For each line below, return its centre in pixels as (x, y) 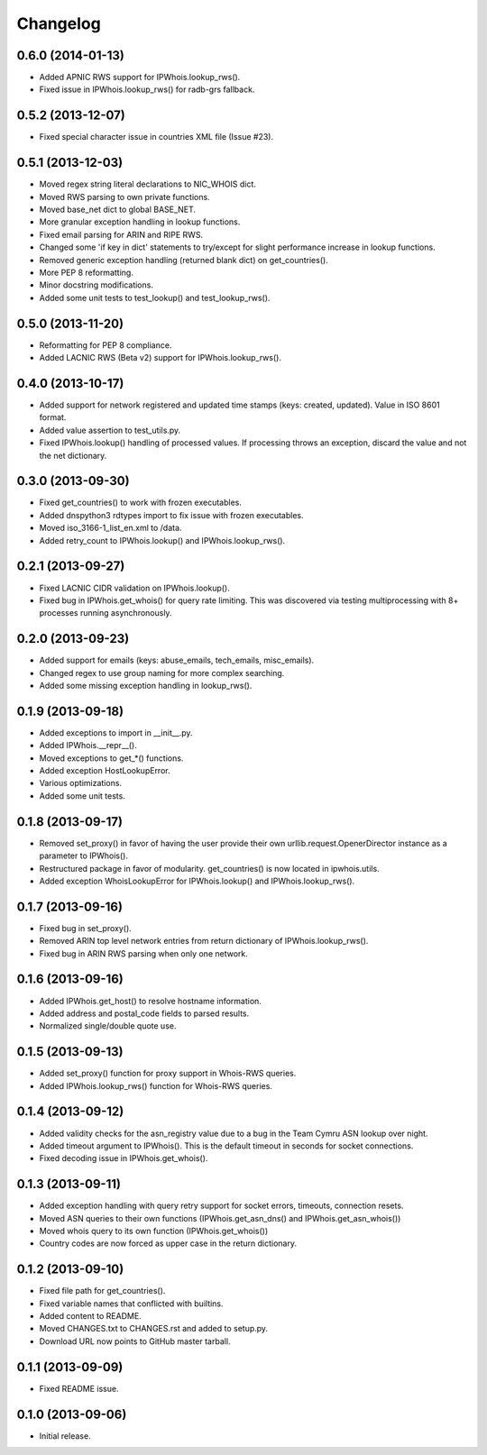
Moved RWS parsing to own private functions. (125, 197)
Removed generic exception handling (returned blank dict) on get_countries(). (184, 260)
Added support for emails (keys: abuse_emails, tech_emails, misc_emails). (177, 660)
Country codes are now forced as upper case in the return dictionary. (168, 1243)
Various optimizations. (80, 783)
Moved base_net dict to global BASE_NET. (118, 210)
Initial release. (65, 1436)
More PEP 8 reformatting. (87, 272)
